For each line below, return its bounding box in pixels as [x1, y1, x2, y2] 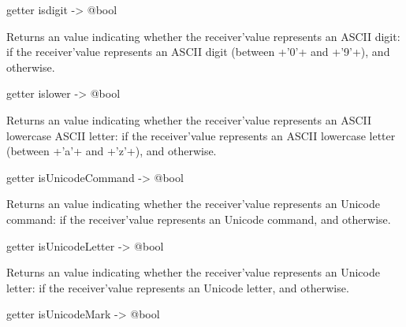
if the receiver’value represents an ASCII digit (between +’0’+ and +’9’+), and [6, 43, 390, 60]
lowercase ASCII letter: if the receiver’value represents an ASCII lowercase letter [6, 127, 396, 143]
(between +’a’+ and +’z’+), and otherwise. [6, 143, 217, 159]
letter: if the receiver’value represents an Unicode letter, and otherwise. [6, 279, 349, 295]
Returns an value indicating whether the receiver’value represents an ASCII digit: [6, 28, 400, 44]
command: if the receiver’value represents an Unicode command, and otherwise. [6, 210, 391, 227]
